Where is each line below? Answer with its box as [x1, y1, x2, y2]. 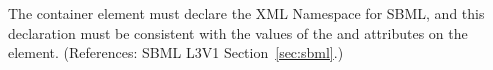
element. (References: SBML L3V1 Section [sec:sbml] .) [8, 42, 344, 63]
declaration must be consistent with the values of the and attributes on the [8, 22, 468, 43]
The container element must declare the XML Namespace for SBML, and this [8, 3, 485, 23]
